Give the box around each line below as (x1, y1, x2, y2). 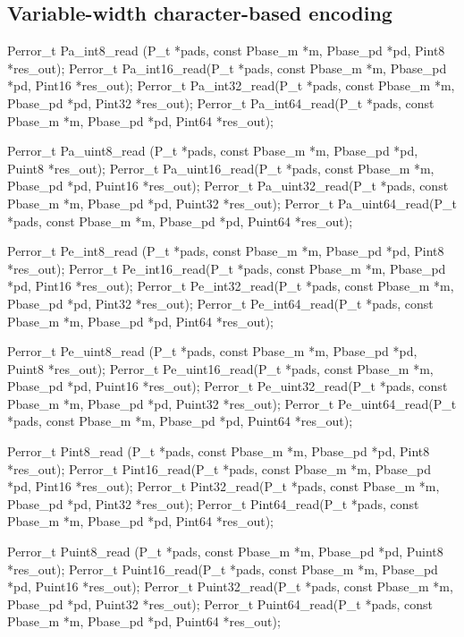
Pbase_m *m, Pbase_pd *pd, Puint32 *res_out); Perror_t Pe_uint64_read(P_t (7, 394, 457, 412)
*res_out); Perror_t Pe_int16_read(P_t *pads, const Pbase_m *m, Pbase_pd (7, 259, 446, 277)
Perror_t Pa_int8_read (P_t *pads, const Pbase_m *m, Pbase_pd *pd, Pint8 (7, 41, 445, 60)
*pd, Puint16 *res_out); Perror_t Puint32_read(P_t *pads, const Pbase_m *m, (7, 577, 453, 596)
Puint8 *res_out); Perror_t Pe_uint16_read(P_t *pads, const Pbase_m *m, (7, 359, 434, 378)
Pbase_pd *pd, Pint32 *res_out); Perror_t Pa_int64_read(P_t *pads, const (7, 93, 434, 112)
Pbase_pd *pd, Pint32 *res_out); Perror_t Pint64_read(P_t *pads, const (7, 494, 419, 513)
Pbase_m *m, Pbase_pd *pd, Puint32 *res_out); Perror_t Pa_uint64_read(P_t (7, 193, 457, 212)
